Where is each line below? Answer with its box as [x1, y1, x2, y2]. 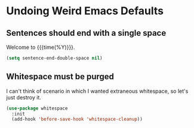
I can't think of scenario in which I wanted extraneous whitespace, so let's [6, 88, 189, 95]
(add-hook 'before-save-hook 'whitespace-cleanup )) [11, 116, 143, 123]
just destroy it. [6, 93, 42, 101]
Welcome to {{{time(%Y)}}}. [6, 43, 75, 51]
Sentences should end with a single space [6, 28, 167, 38]
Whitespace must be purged [6, 71, 115, 82]
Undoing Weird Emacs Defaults [6, 4, 164, 18]
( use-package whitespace [6, 105, 68, 111]
